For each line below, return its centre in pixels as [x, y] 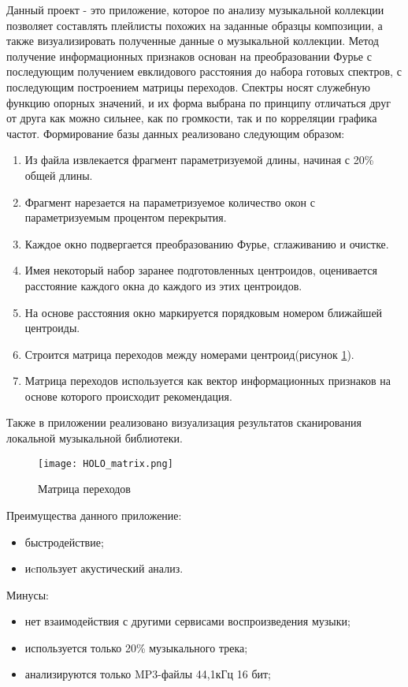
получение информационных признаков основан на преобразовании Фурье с [189, 56]
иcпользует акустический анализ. [104, 568]
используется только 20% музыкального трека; [136, 647]
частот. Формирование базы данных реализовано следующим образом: [176, 133]
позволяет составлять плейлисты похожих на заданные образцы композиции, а [195, 25]
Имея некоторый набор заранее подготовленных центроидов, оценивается [201, 270]
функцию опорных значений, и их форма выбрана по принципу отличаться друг [198, 102]
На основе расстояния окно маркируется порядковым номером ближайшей [204, 312]
